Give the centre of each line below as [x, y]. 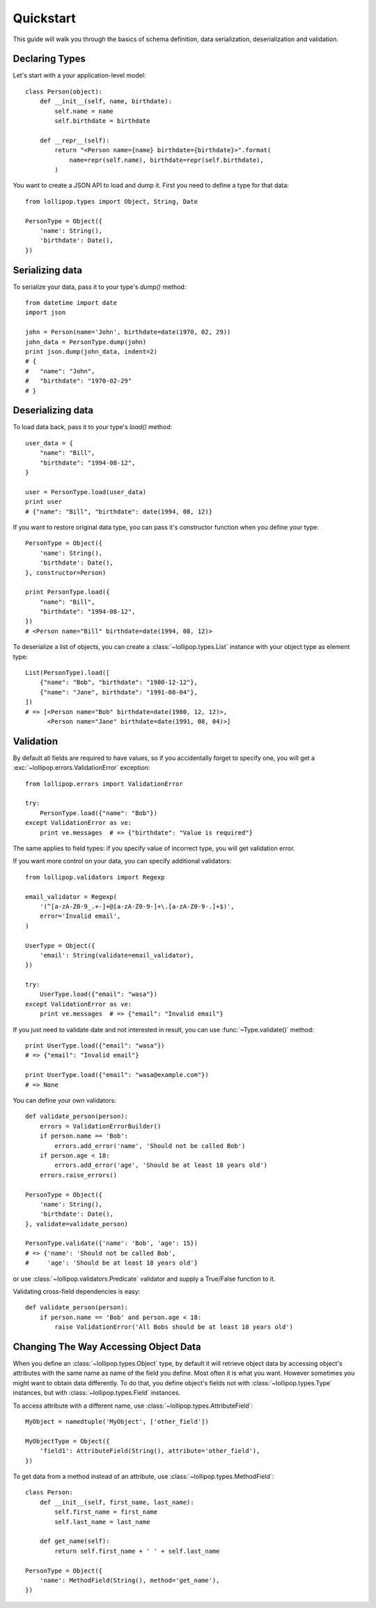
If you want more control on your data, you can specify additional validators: [122, 861]
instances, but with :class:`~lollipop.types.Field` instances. [97, 1393]
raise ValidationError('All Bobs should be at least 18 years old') [174, 1327]
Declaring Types [49, 59]
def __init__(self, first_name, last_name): [117, 1502]
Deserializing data [53, 411]
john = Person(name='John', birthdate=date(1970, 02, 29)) [128, 332]
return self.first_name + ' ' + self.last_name [137, 1551]
